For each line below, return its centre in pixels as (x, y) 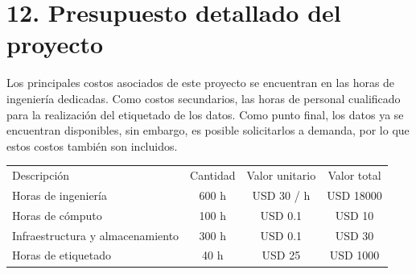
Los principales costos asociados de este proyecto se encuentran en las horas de (201, 83)
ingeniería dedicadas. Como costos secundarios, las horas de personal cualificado (204, 98)
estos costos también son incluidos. (92, 145)
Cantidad (213, 175)
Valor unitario (281, 175)
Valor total (354, 175)
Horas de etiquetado (62, 255)
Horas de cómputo (57, 215)
